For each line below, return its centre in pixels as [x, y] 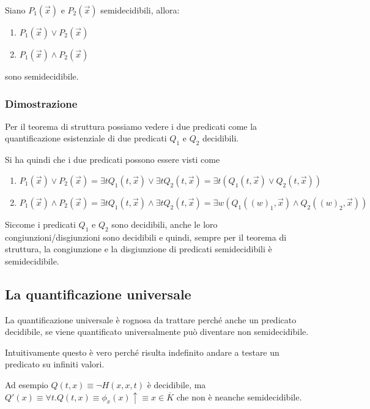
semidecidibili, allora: [140, 10]
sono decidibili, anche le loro [165, 224]
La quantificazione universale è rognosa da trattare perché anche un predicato [151, 319]
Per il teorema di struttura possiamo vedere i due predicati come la [131, 126]
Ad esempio [27, 384]
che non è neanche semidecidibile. [239, 396]
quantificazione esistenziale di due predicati [86, 138]
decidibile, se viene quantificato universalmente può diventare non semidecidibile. [157, 332]
